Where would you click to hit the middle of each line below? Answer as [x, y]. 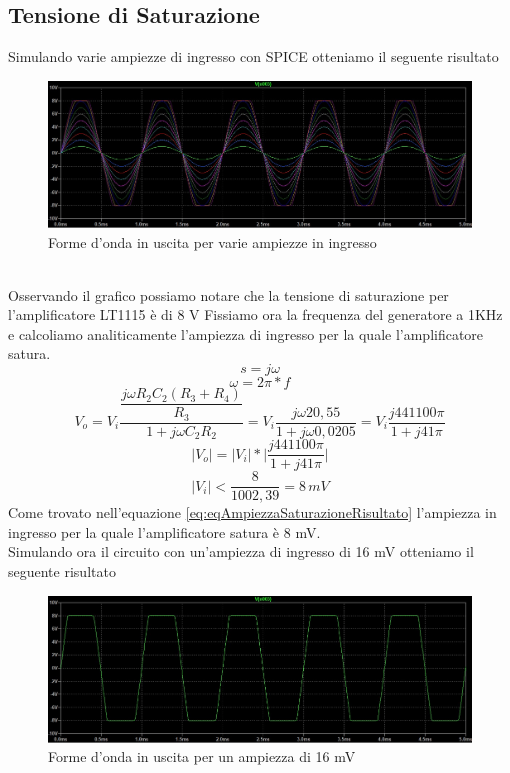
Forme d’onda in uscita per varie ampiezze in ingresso [212, 241]
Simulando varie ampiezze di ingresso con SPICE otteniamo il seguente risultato [253, 56]
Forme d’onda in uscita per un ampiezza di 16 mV [202, 756]
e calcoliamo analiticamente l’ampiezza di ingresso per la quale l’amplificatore [246, 333]
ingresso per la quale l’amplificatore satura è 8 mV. [164, 531]
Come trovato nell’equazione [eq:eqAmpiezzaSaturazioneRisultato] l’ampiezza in [252, 512]
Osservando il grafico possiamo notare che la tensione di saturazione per [228, 294]
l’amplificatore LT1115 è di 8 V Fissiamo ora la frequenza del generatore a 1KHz [255, 314]
